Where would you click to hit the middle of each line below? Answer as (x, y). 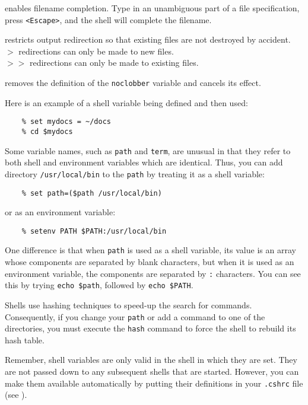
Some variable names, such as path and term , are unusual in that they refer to (148, 150)
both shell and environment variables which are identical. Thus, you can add (144, 162)
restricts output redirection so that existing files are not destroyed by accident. (148, 39)
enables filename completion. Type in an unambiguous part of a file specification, (152, 8)
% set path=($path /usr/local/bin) (92, 193)
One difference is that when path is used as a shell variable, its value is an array (150, 250)
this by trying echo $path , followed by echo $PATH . (99, 285)
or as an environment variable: (60, 212)
